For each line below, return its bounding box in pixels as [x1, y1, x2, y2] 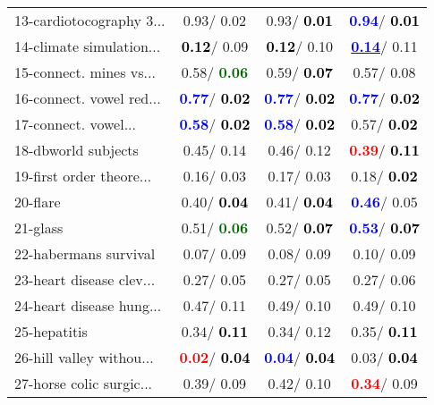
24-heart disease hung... [14, 295, 162, 316]
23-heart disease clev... [14, 269, 156, 290]
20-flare [14, 191, 61, 212]
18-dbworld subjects [14, 139, 139, 160]
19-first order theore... [14, 165, 152, 186]
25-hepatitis [14, 321, 88, 342]
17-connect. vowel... [14, 114, 136, 134]
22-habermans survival [14, 243, 156, 264]
